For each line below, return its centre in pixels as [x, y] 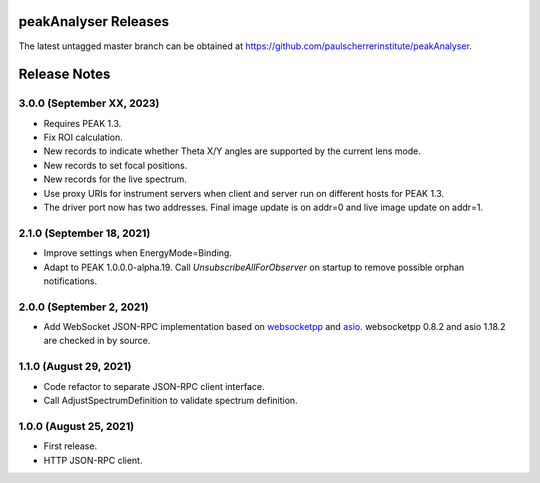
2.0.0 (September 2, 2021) [83, 307]
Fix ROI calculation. [83, 137]
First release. [70, 446]
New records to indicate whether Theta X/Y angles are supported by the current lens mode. [232, 151]
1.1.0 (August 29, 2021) [75, 367]
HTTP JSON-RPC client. [93, 460]
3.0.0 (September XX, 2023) [89, 103]
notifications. [70, 281]
